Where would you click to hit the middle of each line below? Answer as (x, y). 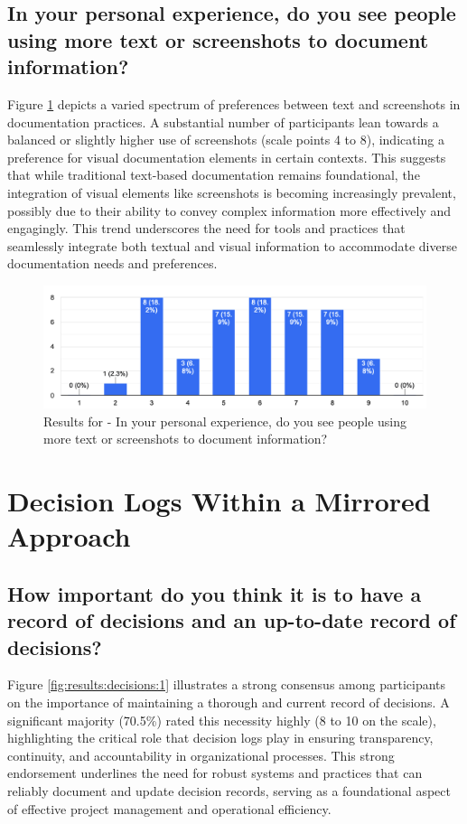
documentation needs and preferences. (112, 263)
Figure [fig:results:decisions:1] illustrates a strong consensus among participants (227, 684)
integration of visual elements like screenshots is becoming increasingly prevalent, (232, 192)
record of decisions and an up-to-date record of (232, 620)
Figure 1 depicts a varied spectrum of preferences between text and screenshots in (234, 103)
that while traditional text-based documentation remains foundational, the (214, 175)
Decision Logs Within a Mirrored (219, 501)
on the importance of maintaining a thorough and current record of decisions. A (229, 702)
